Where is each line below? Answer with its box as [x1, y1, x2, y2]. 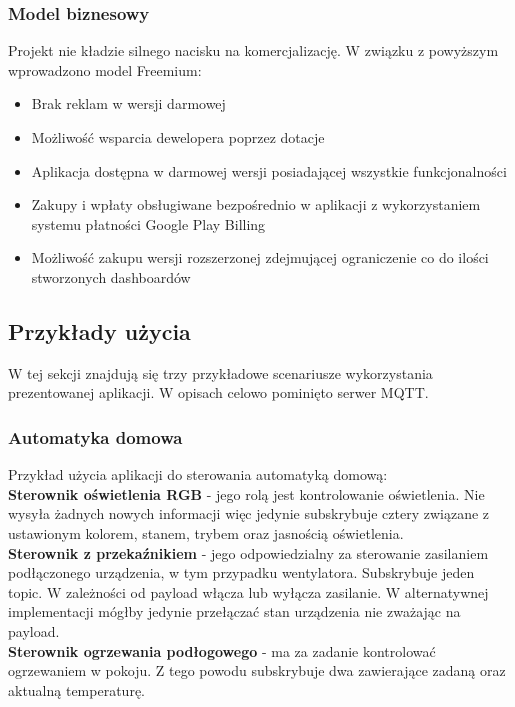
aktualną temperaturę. [8, 679, 145, 700]
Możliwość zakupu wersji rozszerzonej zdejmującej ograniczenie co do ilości [31, 247, 489, 268]
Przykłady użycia [8, 315, 191, 346]
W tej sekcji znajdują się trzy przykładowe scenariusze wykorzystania [8, 362, 433, 383]
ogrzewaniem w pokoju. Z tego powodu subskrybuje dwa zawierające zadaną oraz [8, 660, 506, 681]
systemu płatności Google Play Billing [31, 213, 266, 234]
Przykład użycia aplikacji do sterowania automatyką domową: [8, 464, 388, 485]
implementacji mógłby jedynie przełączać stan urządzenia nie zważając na [8, 601, 461, 622]
